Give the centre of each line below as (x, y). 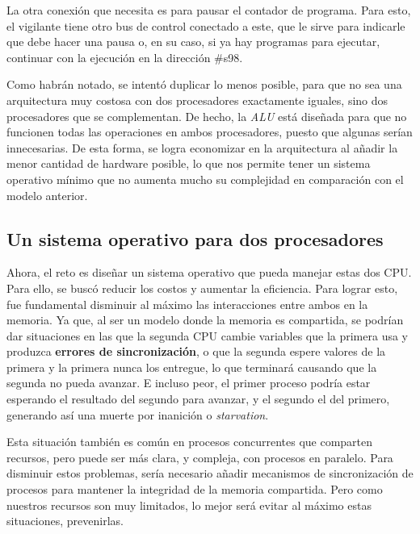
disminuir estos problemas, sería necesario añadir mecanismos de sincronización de (210, 473)
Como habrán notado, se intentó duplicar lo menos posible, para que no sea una (204, 84)
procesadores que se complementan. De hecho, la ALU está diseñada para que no (207, 116)
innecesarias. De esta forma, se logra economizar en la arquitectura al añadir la (202, 147)
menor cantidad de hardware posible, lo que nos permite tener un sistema (189, 163)
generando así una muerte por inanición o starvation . (138, 414)
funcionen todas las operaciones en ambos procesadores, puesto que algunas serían (210, 132)
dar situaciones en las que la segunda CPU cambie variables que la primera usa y (207, 335)
